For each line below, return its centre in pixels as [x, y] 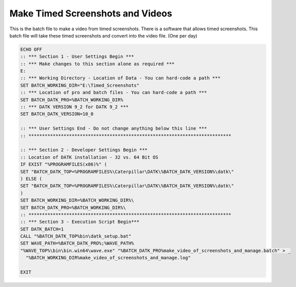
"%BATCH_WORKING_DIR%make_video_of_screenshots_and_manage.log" [108, 258]
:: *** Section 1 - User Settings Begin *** [77, 57]
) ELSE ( [31, 179]
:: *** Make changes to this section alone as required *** [97, 64]
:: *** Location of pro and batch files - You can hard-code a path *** [114, 93]
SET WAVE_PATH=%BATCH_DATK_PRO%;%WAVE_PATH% [77, 243]
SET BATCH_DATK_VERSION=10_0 [57, 114]
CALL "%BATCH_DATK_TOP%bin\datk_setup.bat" [76, 236]
